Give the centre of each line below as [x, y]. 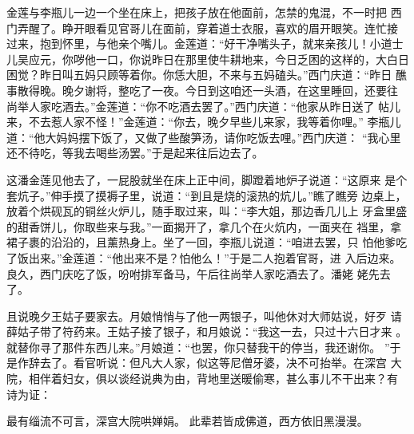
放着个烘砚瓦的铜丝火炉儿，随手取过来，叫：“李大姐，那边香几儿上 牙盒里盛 [207, 211]
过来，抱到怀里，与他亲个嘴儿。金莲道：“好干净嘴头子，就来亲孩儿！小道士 [205, 43]
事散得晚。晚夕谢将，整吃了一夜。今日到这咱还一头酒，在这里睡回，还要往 [202, 90]
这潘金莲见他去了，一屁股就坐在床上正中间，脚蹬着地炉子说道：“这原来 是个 [207, 179]
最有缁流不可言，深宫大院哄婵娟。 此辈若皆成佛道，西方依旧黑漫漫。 [187, 421]
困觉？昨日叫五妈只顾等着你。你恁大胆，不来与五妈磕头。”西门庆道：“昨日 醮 [207, 75]
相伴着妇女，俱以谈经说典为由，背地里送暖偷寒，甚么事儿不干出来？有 [213, 379]
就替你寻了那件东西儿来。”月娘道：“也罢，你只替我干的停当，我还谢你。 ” [198, 347]
